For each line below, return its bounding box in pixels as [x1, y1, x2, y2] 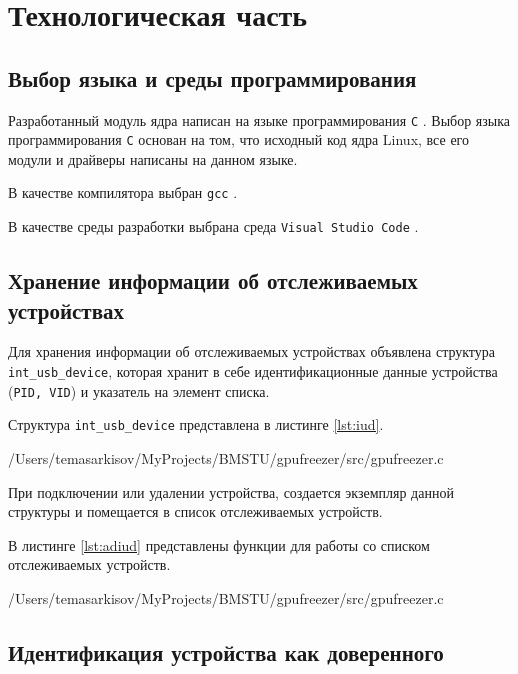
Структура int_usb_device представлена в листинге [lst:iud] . [8, 414, 384, 435]
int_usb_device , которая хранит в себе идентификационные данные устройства [8, 360, 498, 381]
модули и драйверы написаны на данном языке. [8, 148, 298, 169]
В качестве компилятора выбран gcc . [8, 182, 238, 203]
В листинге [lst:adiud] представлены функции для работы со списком [8, 534, 430, 555]
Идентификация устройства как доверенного [8, 636, 444, 667]
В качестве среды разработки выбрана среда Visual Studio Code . [8, 216, 419, 237]
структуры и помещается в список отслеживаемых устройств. [8, 501, 383, 522]
